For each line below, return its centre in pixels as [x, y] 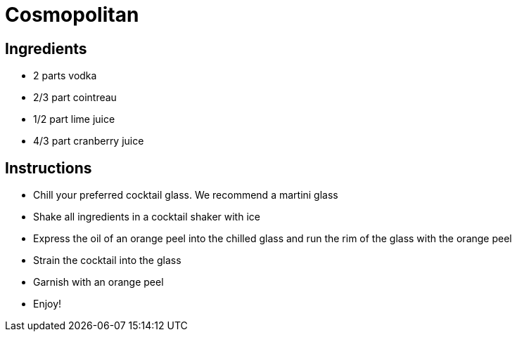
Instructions [49, 168]
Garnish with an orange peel [98, 282]
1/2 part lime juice [74, 119]
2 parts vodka [65, 76]
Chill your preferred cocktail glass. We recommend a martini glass [186, 195]
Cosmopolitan [72, 15]
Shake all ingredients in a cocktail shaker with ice [147, 217]
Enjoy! [47, 304]
